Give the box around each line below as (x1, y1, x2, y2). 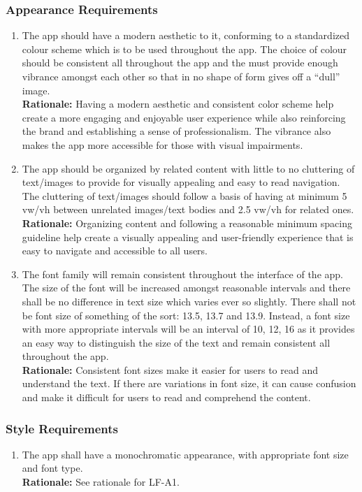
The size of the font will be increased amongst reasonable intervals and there (22, 280, 351, 295)
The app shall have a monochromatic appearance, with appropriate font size (22, 447, 349, 461)
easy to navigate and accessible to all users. (22, 243, 208, 258)
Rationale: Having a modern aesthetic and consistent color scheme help (22, 96, 334, 111)
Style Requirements (6, 419, 118, 437)
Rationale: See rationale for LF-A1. (22, 475, 180, 489)
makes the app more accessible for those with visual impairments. (22, 137, 303, 152)
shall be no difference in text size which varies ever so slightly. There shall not (22, 294, 356, 308)
